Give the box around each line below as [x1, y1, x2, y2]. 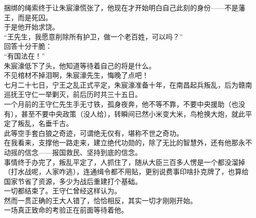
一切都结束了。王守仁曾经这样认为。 [4, 186, 121, 196]
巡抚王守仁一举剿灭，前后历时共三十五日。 [4, 89, 142, 99]
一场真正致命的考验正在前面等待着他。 [4, 205, 128, 215]
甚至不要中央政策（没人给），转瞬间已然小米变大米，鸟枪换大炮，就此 [21, 108, 245, 119]
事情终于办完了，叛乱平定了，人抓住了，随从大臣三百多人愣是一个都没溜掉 [4, 156, 245, 167]
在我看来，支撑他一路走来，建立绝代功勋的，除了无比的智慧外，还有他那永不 [4, 137, 252, 148]
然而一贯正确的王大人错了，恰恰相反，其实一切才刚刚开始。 [4, 195, 197, 205]
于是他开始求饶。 [4, 22, 59, 32]
